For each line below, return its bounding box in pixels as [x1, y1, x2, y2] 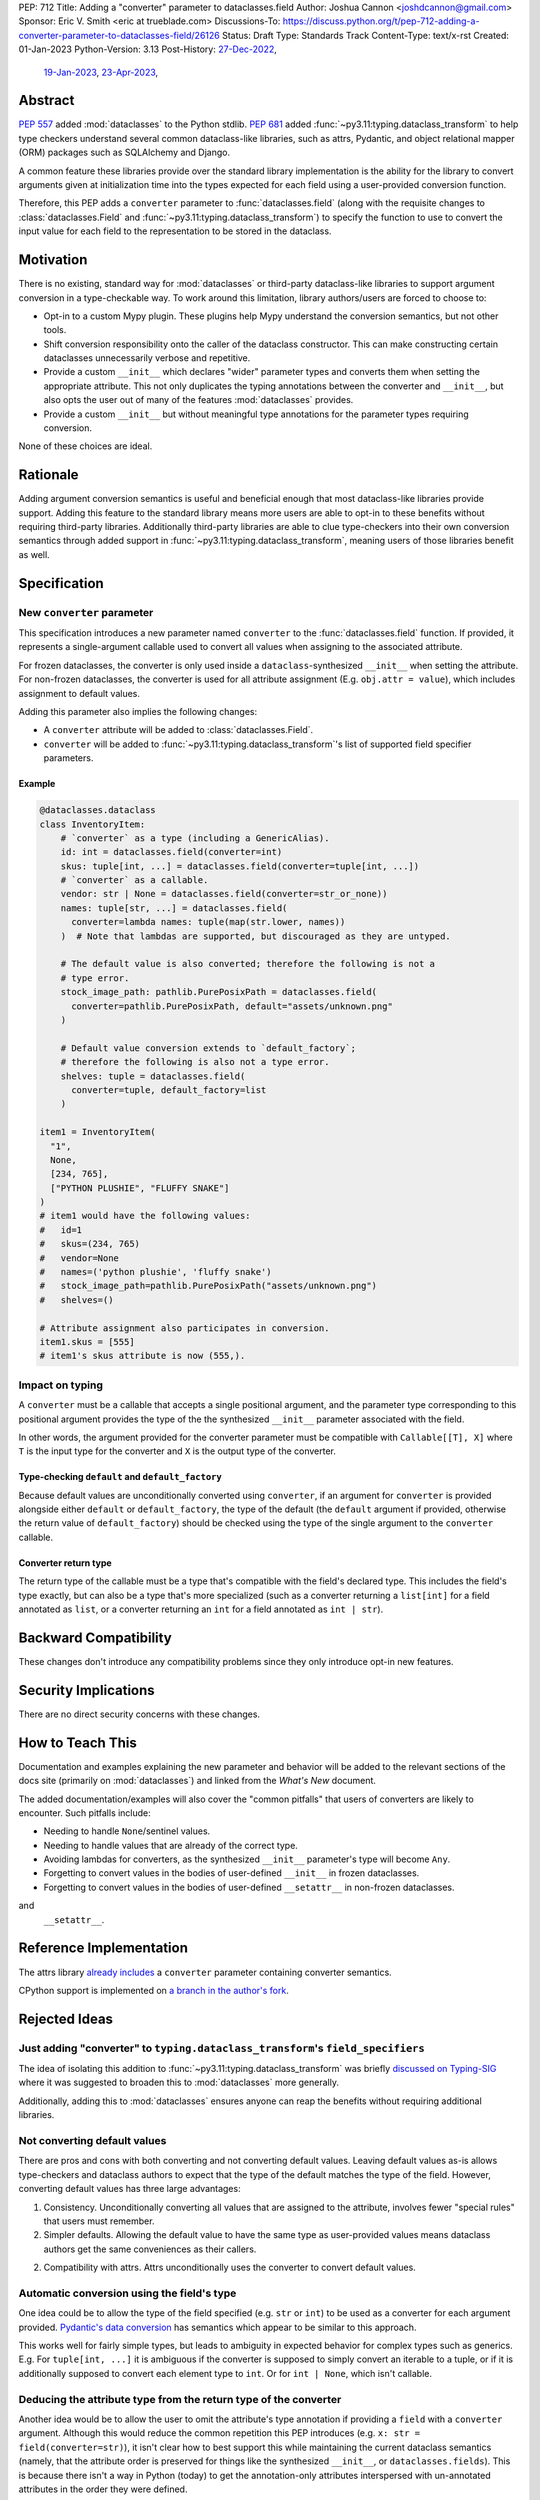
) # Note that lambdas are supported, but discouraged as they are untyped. [60, 930, 452, 942]
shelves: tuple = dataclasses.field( [60, 1070, 246, 1082]
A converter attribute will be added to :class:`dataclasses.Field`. [43, 724, 314, 736]
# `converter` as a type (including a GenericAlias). [60, 832, 330, 844]
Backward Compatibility [18, 1629, 172, 1646]
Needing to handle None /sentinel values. [43, 1825, 211, 1837]
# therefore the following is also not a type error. [60, 1056, 330, 1068]
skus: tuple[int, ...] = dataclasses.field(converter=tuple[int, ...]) [60, 860, 420, 872]
